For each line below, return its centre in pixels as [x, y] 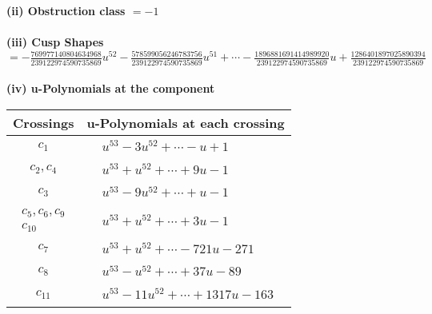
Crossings [44, 122]
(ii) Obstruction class [66, 10]
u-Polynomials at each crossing [186, 122]
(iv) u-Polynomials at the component [111, 88]
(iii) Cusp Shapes [55, 42]
